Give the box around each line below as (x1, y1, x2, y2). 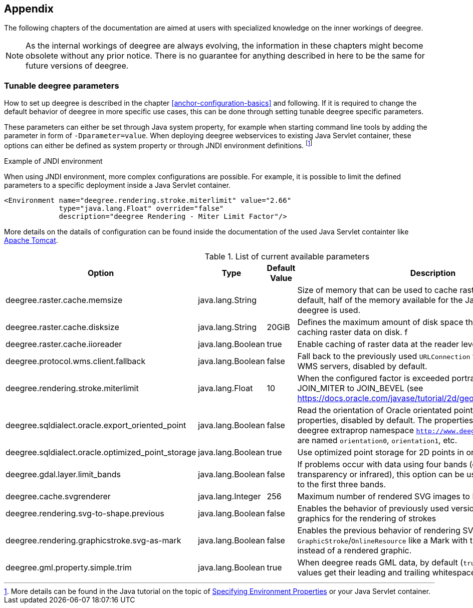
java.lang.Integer (198, 491, 261, 501)
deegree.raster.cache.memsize (6, 294, 123, 305)
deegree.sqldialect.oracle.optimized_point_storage (6, 447, 196, 457)
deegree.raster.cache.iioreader (6, 339, 122, 349)
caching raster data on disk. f (297, 327, 408, 337)
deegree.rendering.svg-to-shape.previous (6, 508, 164, 518)
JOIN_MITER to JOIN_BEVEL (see (297, 383, 423, 393)
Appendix (4, 3, 54, 15)
